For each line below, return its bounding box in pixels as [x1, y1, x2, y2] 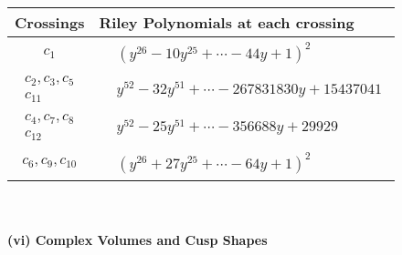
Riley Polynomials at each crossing [99, 12, 354, 33]
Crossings [15, 12, 85, 33]
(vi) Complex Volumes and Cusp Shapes [7, 230, 268, 250]
